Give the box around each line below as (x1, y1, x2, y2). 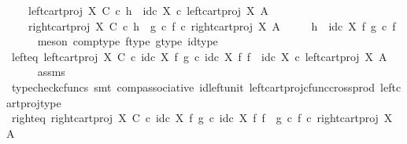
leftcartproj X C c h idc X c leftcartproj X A (28, 2, 269, 18)
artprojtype (6, 94, 61, 110)
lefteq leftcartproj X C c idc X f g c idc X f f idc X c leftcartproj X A (11, 48, 387, 64)
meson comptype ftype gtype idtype (37, 33, 218, 49)
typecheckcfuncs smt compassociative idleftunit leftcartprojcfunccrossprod (11, 78, 376, 95)
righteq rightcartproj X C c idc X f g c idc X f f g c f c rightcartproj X (11, 110, 393, 126)
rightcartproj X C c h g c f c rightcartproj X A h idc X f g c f (28, 17, 396, 34)
